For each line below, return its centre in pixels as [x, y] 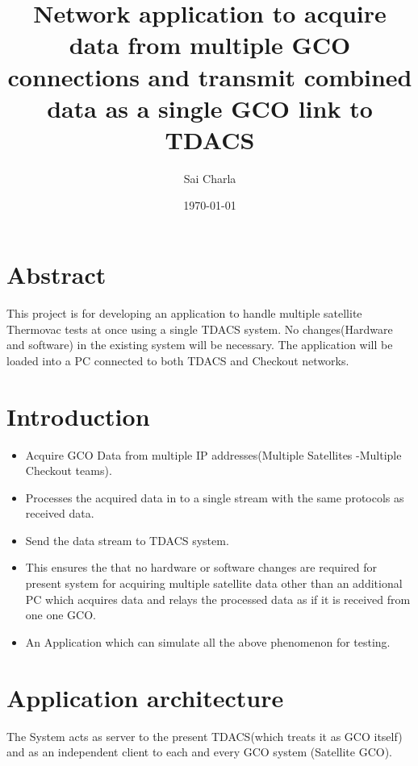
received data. [60, 513]
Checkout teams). [69, 470]
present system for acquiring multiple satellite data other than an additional [214, 583]
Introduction [78, 416]
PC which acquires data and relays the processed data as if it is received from [218, 599]
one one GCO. [61, 615]
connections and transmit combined [210, 76]
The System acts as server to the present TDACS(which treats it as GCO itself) [205, 736]
